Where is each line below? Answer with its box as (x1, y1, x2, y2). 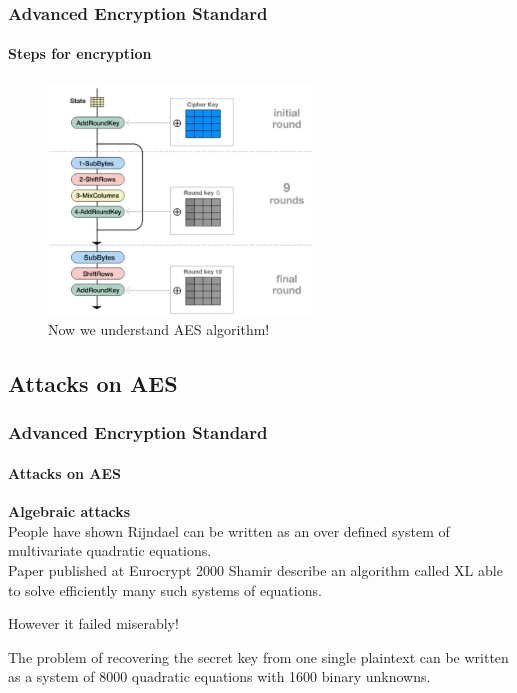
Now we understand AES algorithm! (48, 319, 270, 340)
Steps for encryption (8, 43, 152, 64)
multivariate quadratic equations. (8, 540, 212, 561)
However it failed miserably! (8, 613, 179, 634)
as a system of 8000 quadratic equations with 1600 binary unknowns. (8, 666, 431, 687)
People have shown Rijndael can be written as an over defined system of (8, 520, 450, 541)
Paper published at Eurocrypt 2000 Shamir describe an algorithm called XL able (8, 559, 503, 580)
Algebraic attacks (8, 501, 131, 522)
